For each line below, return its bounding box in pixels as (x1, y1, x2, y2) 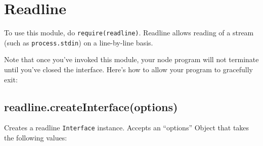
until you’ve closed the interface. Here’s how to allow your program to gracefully (4, 64, 253, 75)
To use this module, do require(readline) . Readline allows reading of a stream (4, 27, 254, 38)
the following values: (4, 132, 67, 143)
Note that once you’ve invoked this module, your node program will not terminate (4, 54, 259, 65)
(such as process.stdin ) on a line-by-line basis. (4, 37, 153, 47)
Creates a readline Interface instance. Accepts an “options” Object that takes (4, 122, 249, 133)
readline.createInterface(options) (4, 99, 178, 114)
